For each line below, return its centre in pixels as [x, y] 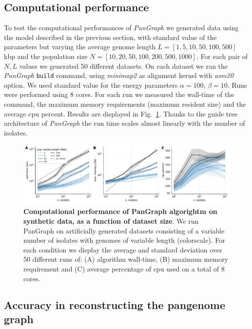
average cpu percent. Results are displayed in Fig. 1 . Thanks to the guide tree [121, 113]
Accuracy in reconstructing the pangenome [115, 304]
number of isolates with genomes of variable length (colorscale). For [124, 240]
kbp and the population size [46, 56]
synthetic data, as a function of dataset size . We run [111, 221]
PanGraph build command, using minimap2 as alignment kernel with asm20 [119, 75]
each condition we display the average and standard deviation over [123, 249]
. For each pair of [222, 56]
